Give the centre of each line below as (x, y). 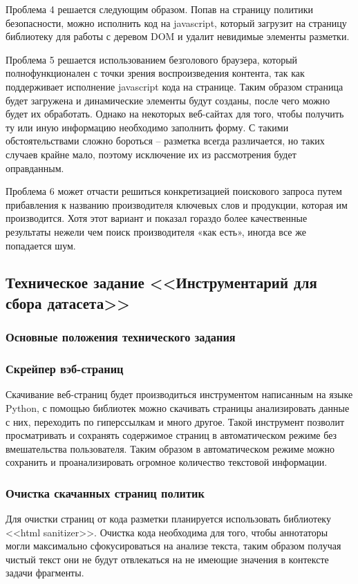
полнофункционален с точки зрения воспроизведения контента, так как (155, 73)
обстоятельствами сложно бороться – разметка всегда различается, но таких (165, 141)
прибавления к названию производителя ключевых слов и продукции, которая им (177, 204)
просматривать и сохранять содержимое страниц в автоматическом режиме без (171, 435)
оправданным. (35, 168)
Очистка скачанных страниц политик (105, 492)
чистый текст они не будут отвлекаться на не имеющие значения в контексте (167, 559)
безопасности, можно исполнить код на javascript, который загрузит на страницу (176, 22)
